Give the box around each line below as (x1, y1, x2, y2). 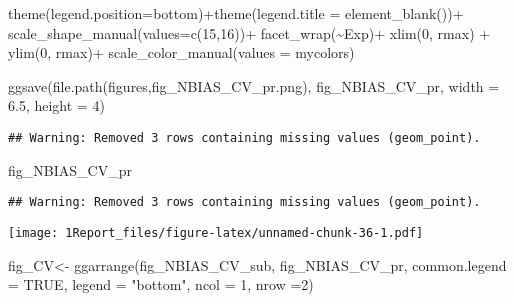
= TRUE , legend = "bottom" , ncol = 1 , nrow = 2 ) (8, 274, 314, 295)
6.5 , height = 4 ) (8, 95, 105, 116)
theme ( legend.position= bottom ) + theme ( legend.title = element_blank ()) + (8, 3, 464, 23)
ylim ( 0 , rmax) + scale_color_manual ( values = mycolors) (8, 42, 355, 63)
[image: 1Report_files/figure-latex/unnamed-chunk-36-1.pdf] (8, 225, 424, 240)
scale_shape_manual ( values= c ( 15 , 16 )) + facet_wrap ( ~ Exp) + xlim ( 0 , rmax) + (8, 22, 491, 43)
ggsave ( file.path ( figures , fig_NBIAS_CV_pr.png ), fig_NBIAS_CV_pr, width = (8, 75, 500, 96)
